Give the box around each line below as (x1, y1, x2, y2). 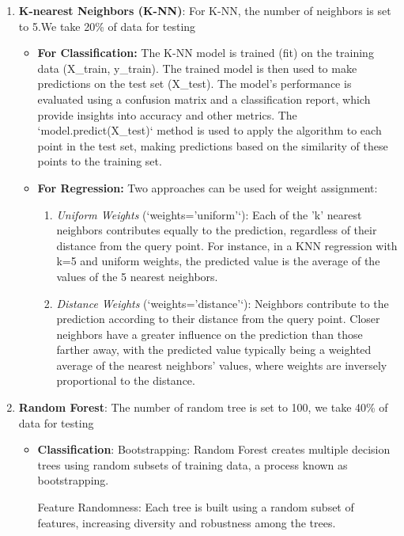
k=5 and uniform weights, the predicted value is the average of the (56, 253, 380, 269)
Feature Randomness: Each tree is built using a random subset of (37, 499, 354, 515)
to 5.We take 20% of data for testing (18, 17, 196, 34)
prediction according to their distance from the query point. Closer (56, 310, 380, 327)
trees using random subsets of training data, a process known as (37, 456, 348, 473)
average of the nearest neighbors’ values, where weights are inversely (56, 356, 387, 373)
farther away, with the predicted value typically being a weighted (56, 341, 372, 358)
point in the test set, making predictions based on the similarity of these (37, 137, 388, 154)
